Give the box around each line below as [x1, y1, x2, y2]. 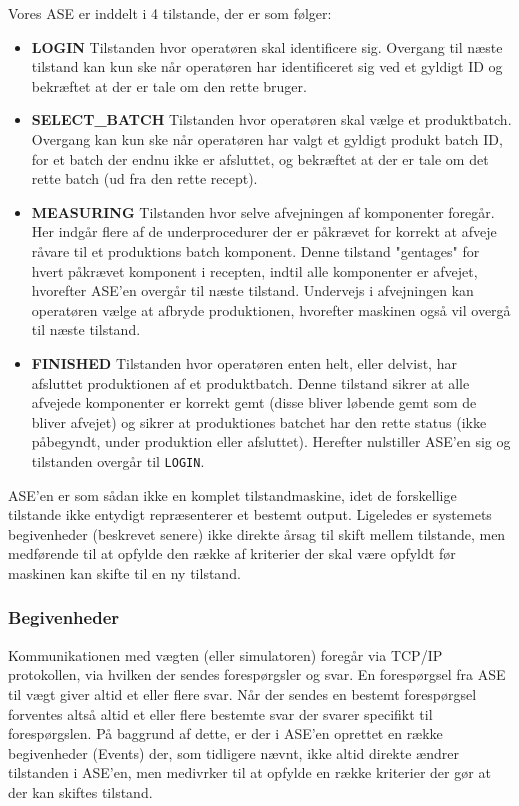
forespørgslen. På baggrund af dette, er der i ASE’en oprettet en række [8, 723, 443, 744]
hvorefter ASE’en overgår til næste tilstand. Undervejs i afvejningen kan [31, 280, 474, 301]
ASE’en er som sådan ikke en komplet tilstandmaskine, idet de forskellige [8, 484, 457, 505]
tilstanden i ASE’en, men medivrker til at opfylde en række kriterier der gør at [8, 762, 491, 783]
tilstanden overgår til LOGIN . [31, 450, 205, 471]
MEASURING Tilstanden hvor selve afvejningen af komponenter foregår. [31, 201, 495, 222]
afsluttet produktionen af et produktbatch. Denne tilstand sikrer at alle [31, 372, 470, 393]
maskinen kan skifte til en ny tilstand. [8, 562, 241, 583]
